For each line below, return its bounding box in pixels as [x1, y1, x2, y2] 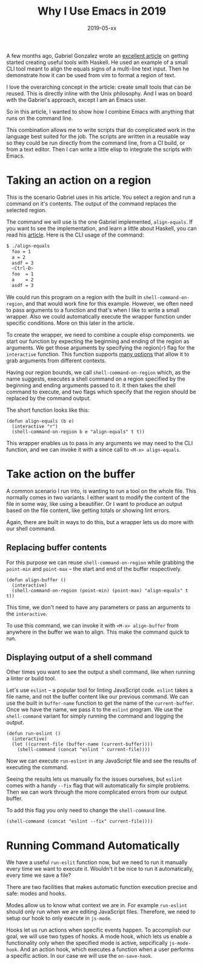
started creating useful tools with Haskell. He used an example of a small [6, 58, 188, 66]
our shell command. [6, 525, 56, 532]
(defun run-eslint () [6, 731, 61, 737]
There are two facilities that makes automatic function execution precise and [6, 884, 198, 891]
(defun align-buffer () [6, 576, 67, 583]
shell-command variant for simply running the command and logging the [6, 713, 184, 720]
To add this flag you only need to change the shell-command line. [6, 807, 167, 814]
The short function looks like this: [6, 406, 90, 413]
